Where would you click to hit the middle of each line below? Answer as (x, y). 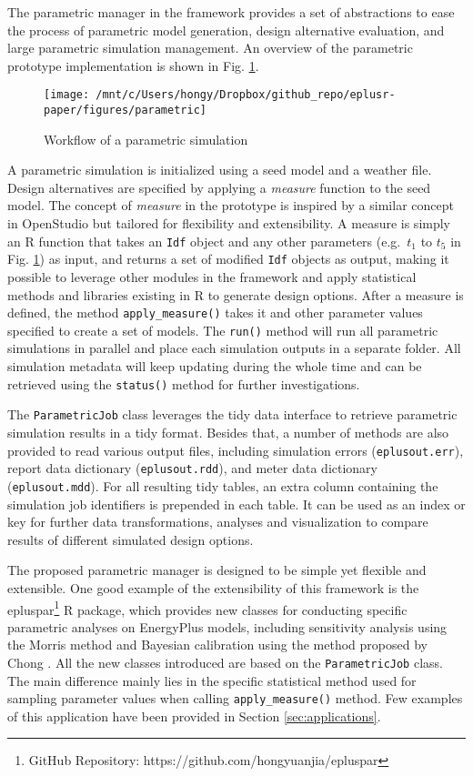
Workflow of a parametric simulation (146, 139)
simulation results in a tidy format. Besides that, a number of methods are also (228, 432)
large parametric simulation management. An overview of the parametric (210, 48)
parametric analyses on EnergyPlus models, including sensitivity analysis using (227, 626)
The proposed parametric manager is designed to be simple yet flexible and (217, 570)
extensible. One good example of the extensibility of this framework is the (213, 587)
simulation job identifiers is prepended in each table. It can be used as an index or (236, 504)
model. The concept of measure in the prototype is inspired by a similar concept (231, 205)
